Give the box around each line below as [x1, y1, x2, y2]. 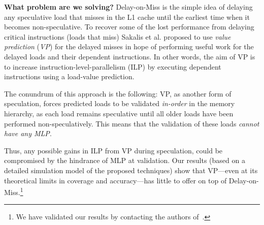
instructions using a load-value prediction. [4, 71, 135, 82]
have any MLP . [4, 128, 52, 139]
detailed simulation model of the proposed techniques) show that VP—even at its [4, 165, 258, 175]
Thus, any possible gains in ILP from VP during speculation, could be [4, 145, 223, 155]
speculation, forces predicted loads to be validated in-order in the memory [4, 98, 235, 109]
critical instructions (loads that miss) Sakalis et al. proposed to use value [4, 31, 231, 42]
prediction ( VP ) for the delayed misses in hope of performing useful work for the [4, 41, 254, 52]
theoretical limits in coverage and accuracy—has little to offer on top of [4, 175, 227, 185]
